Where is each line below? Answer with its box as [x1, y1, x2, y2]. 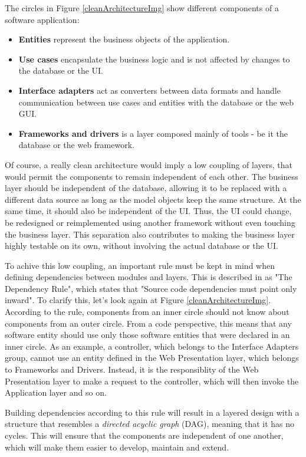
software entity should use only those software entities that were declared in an [5, 328, 290, 341]
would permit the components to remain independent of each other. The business [5, 170, 298, 182]
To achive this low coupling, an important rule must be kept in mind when [5, 259, 275, 271]
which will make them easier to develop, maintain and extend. [5, 440, 229, 453]
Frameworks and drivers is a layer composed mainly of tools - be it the [18, 127, 288, 139]
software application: [5, 13, 80, 25]
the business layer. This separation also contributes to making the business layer [5, 228, 295, 240]
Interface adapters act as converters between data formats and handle [18, 84, 281, 96]
